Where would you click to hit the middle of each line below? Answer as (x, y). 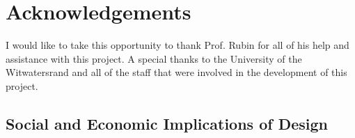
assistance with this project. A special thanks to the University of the (154, 58)
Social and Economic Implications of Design (167, 123)
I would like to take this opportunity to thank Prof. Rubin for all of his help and (177, 45)
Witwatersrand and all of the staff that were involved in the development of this (176, 72)
